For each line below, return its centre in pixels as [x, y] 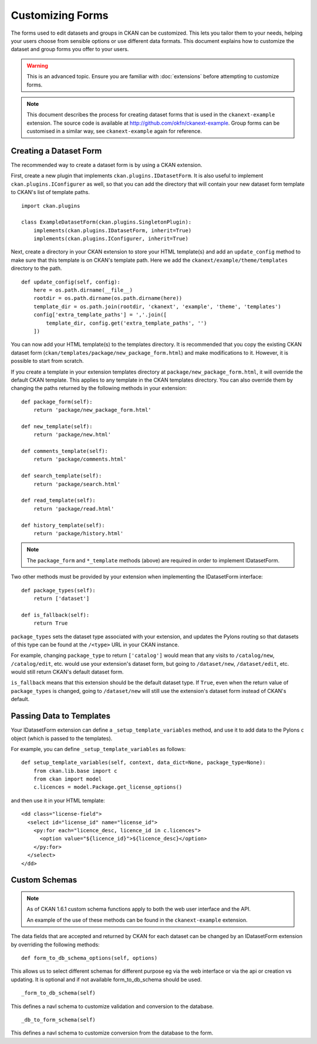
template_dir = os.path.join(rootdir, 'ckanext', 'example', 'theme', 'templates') [157, 306]
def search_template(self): [62, 476]
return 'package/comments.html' [80, 459]
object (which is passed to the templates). [62, 738]
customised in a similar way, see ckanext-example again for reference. [114, 131]
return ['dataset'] [61, 598]
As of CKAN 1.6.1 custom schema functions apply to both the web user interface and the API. [139, 909]
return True [50, 623]
